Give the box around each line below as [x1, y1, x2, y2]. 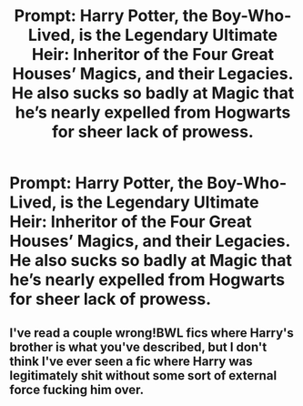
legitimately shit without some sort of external [9, 368, 278, 383]
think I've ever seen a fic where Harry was [9, 353, 253, 369]
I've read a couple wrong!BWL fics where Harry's [9, 325, 294, 340]
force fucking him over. [9, 381, 145, 397]
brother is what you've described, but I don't [9, 339, 268, 355]
